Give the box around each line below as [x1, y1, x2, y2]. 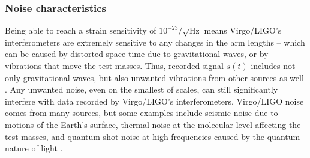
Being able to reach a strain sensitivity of [5, 24, 156, 37]
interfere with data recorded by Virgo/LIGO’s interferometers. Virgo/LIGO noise [5, 94, 304, 107]
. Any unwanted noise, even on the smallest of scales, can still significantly [5, 83, 278, 96]
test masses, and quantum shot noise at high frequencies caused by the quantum [5, 130, 300, 142]
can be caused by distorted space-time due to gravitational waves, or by [5, 47, 269, 60]
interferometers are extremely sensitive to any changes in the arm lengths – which [5, 35, 305, 48]
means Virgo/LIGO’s [204, 24, 282, 37]
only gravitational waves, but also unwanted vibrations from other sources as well [5, 71, 304, 84]
